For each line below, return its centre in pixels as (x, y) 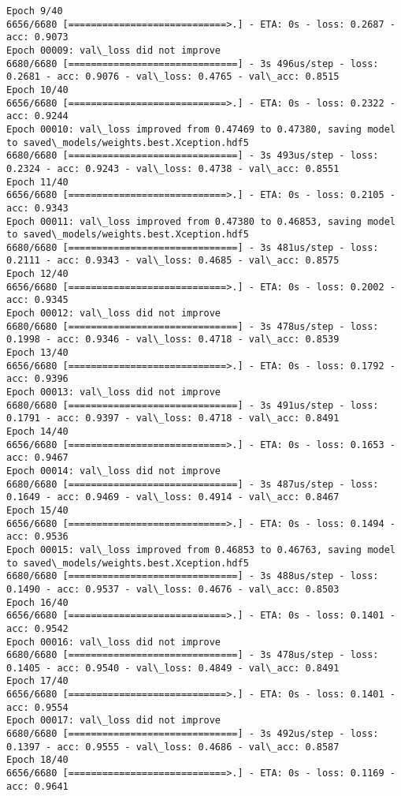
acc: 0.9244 (37, 116)
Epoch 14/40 (37, 432)
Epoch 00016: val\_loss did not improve (114, 642)
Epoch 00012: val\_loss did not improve (114, 314)
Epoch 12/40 (37, 274)
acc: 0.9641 (37, 786)
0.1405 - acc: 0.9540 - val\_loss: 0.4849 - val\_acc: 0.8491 (173, 668)
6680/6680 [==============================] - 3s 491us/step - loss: (193, 405)
